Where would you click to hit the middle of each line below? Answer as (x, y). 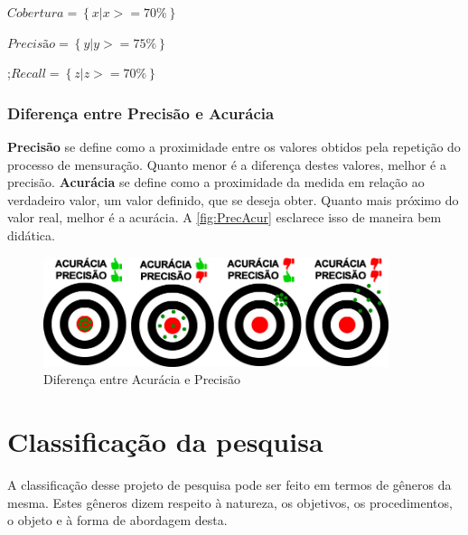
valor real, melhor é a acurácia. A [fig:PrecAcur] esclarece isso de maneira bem (225, 217)
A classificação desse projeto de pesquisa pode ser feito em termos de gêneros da (229, 485)
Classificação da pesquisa (165, 441)
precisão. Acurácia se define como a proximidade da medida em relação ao (216, 182)
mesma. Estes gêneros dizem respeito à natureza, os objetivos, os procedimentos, (230, 502)
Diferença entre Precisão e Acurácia (141, 113)
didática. (31, 235)
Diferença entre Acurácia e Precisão (142, 379)
